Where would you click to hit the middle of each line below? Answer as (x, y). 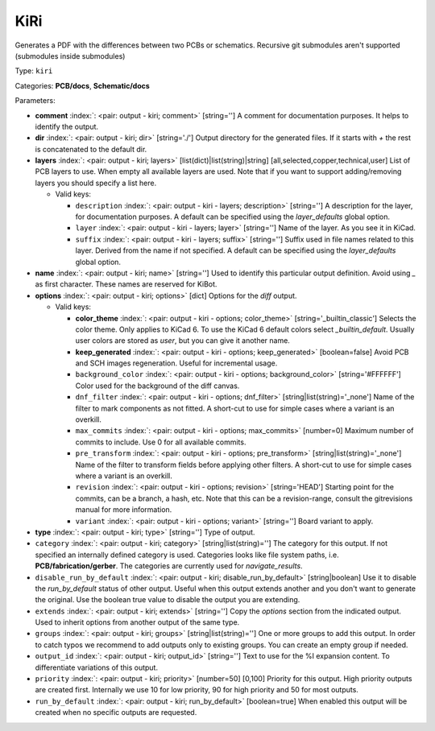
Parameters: (35, 101)
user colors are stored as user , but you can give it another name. (182, 341)
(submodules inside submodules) (70, 56)
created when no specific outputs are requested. (116, 712)
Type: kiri (34, 71)
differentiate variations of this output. (97, 667)
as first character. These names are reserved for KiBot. (126, 284)
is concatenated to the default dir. (91, 149)
